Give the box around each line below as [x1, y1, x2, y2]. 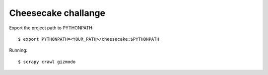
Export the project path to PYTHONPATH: [9, 25, 94, 31]
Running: [9, 47, 28, 53]
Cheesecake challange [9, 7, 106, 18]
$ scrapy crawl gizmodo [18, 59, 76, 65]
